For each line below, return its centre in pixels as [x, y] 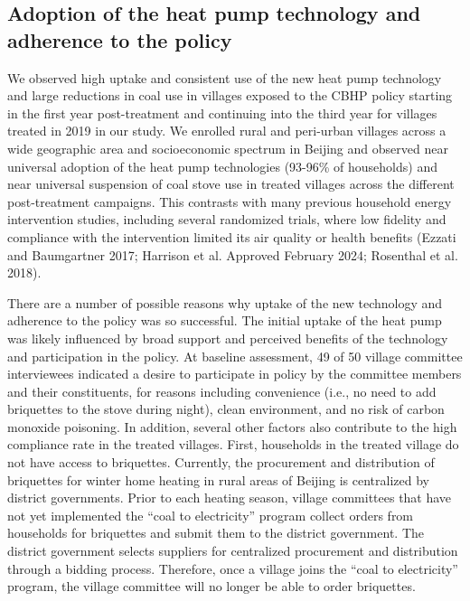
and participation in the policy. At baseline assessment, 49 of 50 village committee [235, 356]
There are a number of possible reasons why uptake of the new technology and [225, 302]
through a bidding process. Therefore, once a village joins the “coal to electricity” [233, 568]
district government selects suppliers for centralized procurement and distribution [233, 551]
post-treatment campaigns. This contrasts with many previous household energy [230, 201]
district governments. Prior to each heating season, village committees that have [230, 498]
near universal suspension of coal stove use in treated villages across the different [231, 184]
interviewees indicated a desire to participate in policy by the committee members [235, 374]
